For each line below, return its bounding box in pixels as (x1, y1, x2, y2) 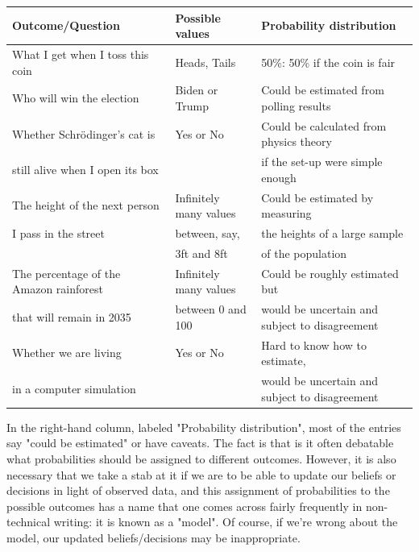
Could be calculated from (261, 117, 387, 134)
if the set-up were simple (261, 153, 383, 170)
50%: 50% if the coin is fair (261, 53, 396, 70)
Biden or (175, 81, 218, 98)
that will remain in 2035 (12, 309, 131, 326)
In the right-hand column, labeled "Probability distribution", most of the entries (6, 418, 401, 435)
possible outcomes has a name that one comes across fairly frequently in (6, 497, 363, 514)
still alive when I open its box (12, 161, 159, 178)
